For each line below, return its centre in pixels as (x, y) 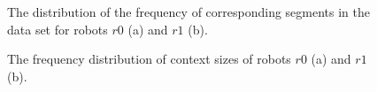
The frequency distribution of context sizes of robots (149, 59)
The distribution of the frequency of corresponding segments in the (188, 11)
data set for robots (58, 29)
